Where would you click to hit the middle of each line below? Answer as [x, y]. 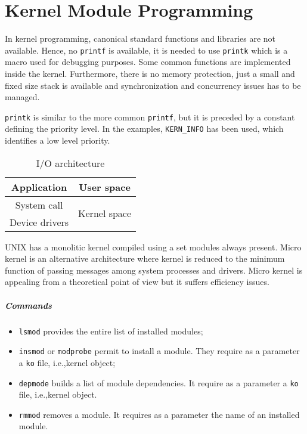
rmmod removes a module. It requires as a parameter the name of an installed [159, 414]
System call [39, 204]
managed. [22, 97]
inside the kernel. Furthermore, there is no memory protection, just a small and [150, 73]
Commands [28, 305]
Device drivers [39, 222]
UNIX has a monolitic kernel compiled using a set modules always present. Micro [153, 247]
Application [39, 187]
